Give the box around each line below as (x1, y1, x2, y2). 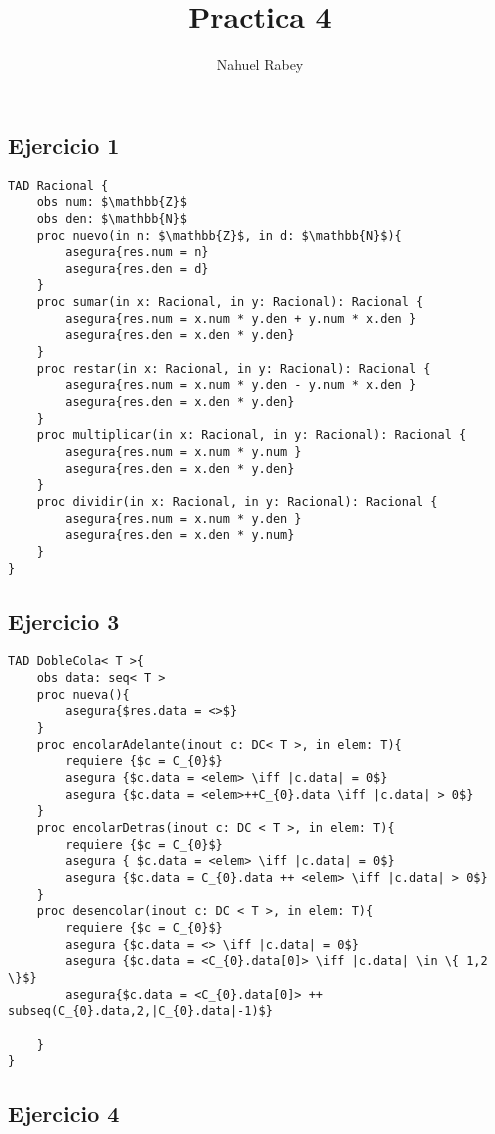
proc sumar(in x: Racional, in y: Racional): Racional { (36, 295, 424, 310)
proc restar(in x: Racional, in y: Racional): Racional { (36, 361, 431, 376)
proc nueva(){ (36, 687, 130, 702)
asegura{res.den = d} (65, 261, 209, 276)
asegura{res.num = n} (65, 245, 209, 260)
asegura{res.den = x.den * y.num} (65, 528, 295, 543)
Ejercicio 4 (8, 1098, 120, 1129)
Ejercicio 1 (8, 129, 120, 160)
